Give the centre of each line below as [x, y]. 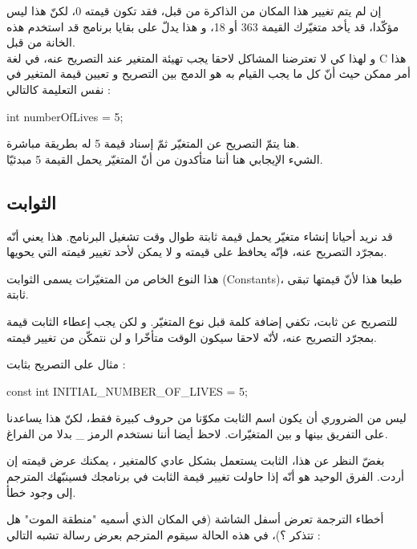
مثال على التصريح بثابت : [66, 364]
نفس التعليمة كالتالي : [59, 89]
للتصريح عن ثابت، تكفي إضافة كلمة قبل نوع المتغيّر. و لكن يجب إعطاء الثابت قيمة [202, 321]
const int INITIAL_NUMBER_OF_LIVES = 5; [127, 390]
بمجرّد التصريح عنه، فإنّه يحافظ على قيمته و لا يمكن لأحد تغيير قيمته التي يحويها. [197, 252]
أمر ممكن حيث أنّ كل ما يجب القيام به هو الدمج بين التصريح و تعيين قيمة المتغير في [208, 73]
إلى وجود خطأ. [41, 492]
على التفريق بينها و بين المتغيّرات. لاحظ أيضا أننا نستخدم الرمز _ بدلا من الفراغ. [197, 433]
